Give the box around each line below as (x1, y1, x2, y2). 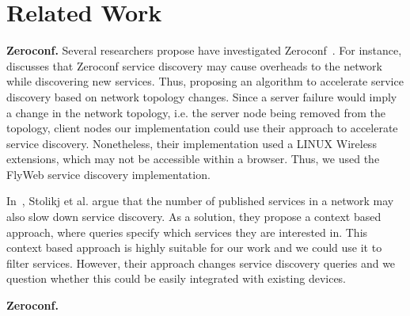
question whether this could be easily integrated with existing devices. (6, 270, 347, 287)
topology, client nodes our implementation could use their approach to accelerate (6, 120, 398, 136)
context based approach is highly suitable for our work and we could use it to (6, 239, 382, 256)
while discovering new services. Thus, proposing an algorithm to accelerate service (6, 73, 404, 89)
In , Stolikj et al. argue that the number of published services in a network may (6, 192, 394, 209)
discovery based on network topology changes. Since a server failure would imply (6, 88, 397, 105)
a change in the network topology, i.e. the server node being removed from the (6, 104, 385, 120)
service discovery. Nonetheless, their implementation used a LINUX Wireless (6, 135, 377, 151)
